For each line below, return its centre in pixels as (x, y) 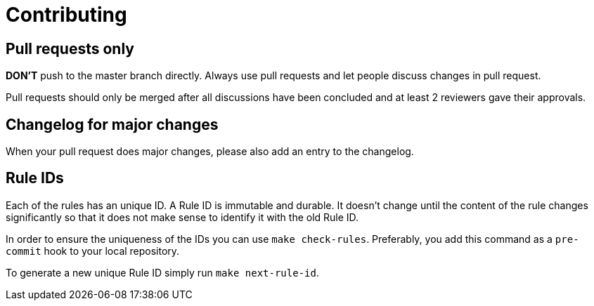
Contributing (66, 15)
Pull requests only (70, 48)
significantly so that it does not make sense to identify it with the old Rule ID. (182, 217)
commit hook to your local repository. (93, 251)
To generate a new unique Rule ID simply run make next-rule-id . (162, 272)
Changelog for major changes (112, 124)
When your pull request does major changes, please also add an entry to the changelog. (210, 152)
